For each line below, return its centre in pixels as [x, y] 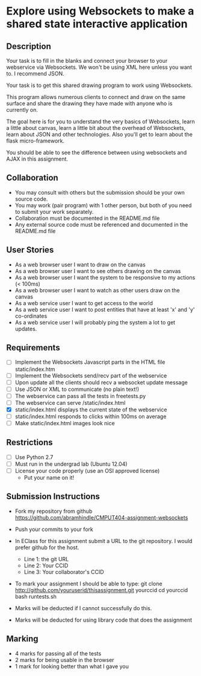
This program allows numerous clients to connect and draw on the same [96, 97]
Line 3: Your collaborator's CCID [64, 571]
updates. [26, 329]
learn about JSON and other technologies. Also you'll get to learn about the [100, 134]
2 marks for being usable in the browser [64, 660]
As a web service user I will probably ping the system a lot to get [95, 322]
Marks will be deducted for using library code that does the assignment [104, 620]
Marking [22, 639]
